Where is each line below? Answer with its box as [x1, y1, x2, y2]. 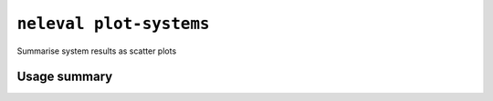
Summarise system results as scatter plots [16, 45, 177, 56]
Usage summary [16, 69, 113, 85]
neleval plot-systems [16, 14, 210, 34]
